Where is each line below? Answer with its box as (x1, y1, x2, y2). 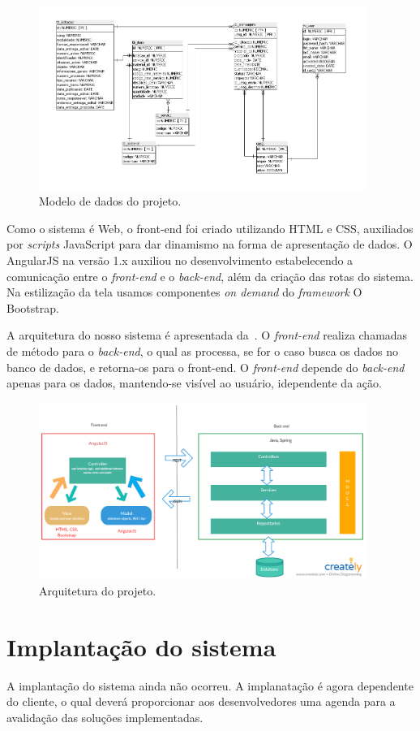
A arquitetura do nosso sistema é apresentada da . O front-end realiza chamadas (6, 327, 408, 344)
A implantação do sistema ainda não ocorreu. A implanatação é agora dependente (6, 677, 414, 694)
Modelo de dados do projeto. (39, 192, 182, 210)
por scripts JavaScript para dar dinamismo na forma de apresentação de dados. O (6, 236, 413, 253)
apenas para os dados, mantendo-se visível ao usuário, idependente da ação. (6, 374, 382, 391)
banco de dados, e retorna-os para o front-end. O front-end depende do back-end (6, 358, 405, 375)
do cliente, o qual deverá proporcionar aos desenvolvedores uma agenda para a (6, 693, 396, 710)
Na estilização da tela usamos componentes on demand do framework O (6, 283, 362, 301)
